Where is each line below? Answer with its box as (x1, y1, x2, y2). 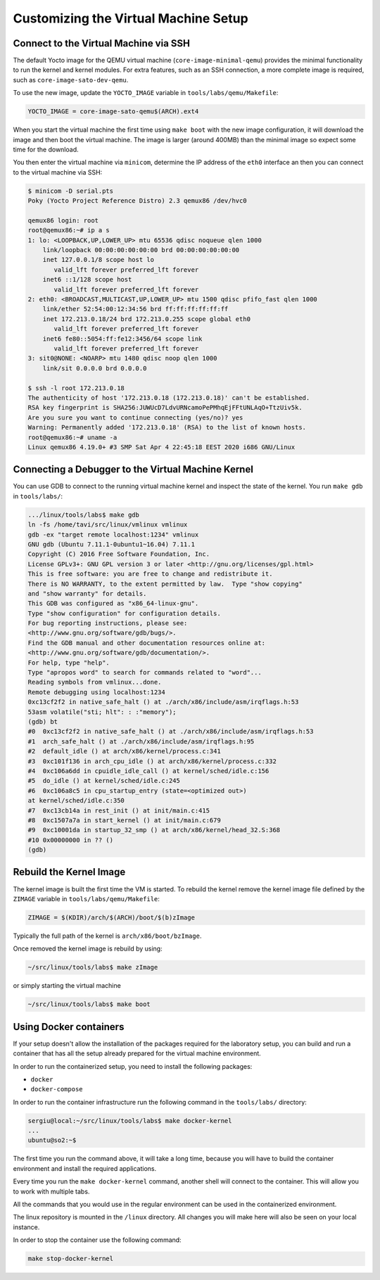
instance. (13, 1222, 40, 1231)
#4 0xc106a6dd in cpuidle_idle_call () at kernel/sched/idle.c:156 (27, 767, 270, 774)
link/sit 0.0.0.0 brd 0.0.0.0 (42, 364, 147, 372)
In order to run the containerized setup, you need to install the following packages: (13, 1062, 253, 1070)
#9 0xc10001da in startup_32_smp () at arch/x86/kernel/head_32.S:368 (27, 826, 281, 834)
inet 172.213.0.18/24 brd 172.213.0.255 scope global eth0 (42, 315, 251, 323)
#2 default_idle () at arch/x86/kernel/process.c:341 (27, 747, 221, 755)
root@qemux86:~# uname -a (27, 433, 118, 441)
